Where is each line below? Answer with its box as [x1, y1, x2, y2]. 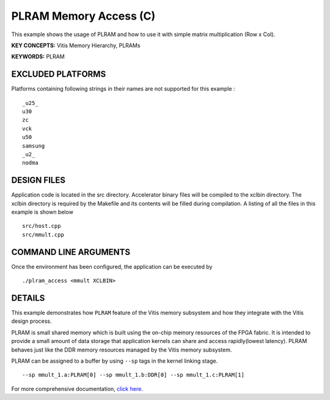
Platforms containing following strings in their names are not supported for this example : [11, 85, 235, 92]
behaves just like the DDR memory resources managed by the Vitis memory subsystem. [11, 346, 232, 353]
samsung [22, 142, 45, 149]
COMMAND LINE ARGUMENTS [11, 247, 131, 257]
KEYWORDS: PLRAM [11, 53, 65, 61]
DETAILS [11, 293, 45, 303]
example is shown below [11, 208, 73, 216]
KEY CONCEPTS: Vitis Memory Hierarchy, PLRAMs [11, 42, 141, 49]
